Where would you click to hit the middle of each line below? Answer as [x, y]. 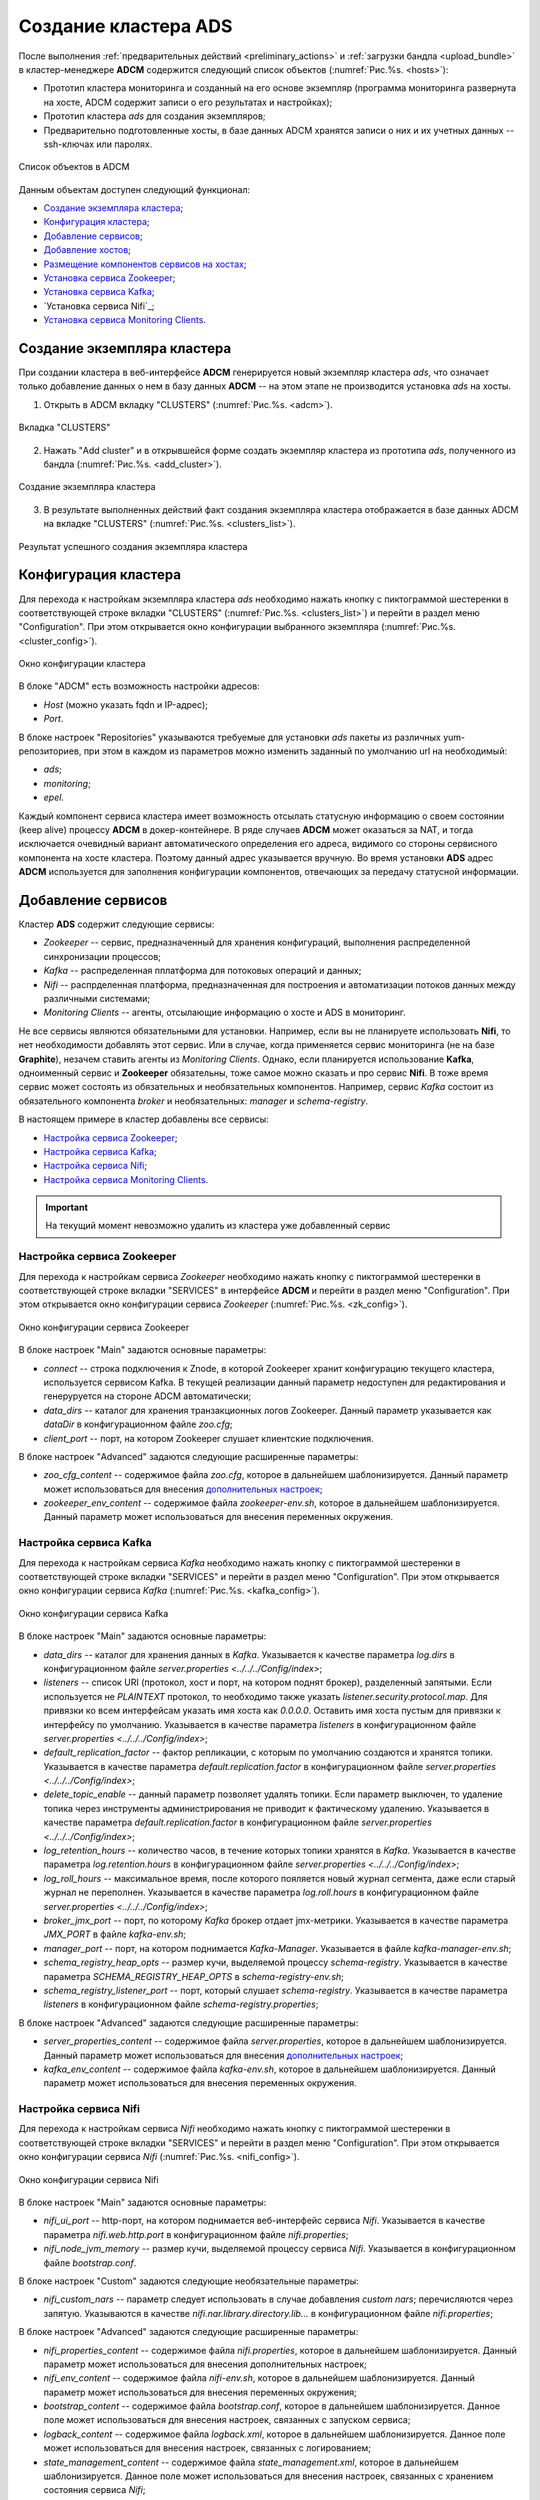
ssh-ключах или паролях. [98, 144]
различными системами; [97, 999]
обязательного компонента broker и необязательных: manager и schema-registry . [193, 1101]
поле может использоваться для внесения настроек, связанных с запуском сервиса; [227, 2420]
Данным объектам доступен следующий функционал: [134, 189]
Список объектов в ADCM [74, 167]
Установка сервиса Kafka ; [99, 292]
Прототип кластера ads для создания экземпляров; [154, 116]
